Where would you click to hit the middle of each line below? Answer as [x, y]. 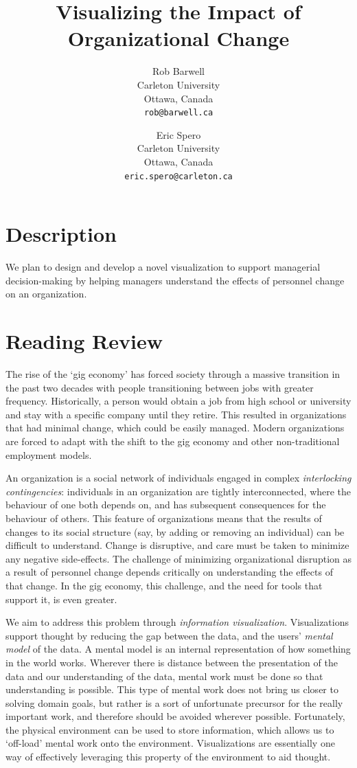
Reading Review [84, 341]
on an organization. [46, 294]
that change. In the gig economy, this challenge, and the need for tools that [164, 585]
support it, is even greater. [61, 599]
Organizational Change [178, 38]
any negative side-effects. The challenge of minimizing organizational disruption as [178, 558]
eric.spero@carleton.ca [178, 176]
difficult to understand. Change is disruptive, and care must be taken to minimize [177, 545]
